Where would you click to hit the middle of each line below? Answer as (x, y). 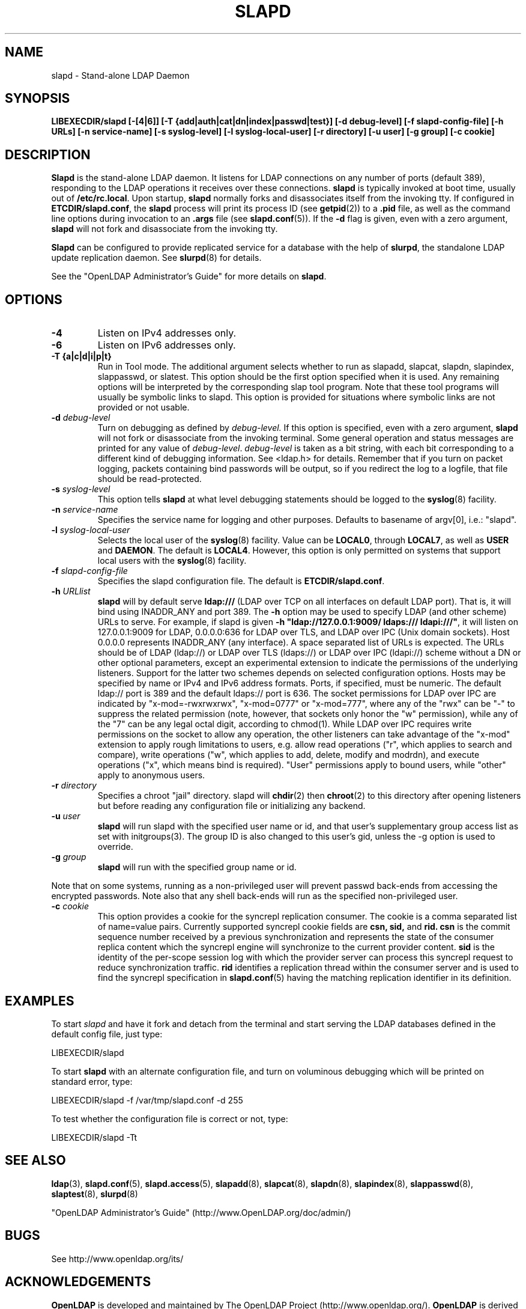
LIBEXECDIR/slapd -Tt (94, 1137)
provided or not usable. (144, 407)
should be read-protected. (150, 479)
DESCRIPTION (48, 154)
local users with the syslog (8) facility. (172, 561)
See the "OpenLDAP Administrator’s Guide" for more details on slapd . (189, 276)
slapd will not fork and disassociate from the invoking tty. (165, 229)
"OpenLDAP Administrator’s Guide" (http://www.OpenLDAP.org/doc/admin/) (201, 1212)
